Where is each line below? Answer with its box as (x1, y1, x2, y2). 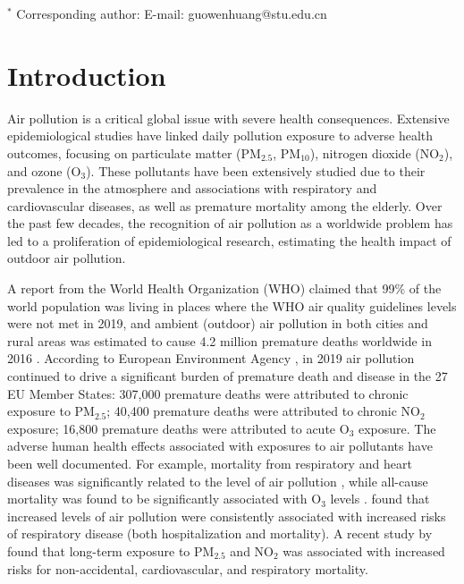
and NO (230, 541, 274, 560)
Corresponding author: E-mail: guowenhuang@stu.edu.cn (16, 4, 327, 22)
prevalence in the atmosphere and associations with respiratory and (7, 179, 377, 198)
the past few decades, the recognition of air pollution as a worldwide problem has (7, 214, 453, 233)
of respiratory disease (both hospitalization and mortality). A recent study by (7, 524, 433, 543)
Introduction (7, 56, 166, 93)
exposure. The (358, 419, 436, 437)
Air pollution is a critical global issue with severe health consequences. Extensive (7, 108, 450, 127)
